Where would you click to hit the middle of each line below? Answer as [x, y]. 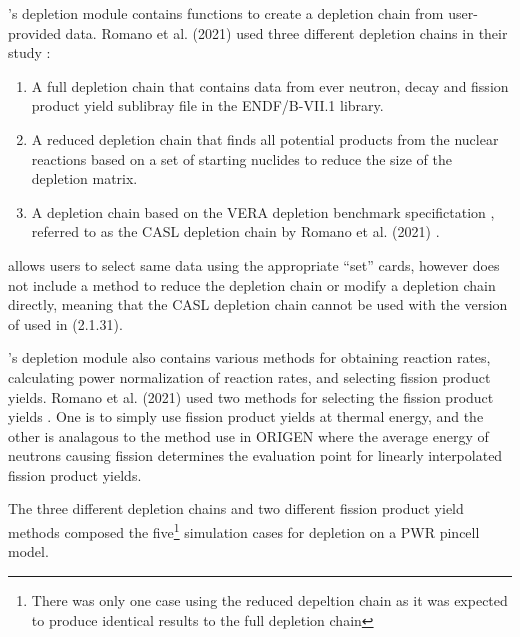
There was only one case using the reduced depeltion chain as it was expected [269, 599]
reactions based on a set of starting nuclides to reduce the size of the [241, 158]
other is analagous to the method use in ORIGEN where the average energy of [248, 435]
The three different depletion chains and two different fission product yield [236, 508]
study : [29, 52]
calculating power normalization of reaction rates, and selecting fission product [249, 376]
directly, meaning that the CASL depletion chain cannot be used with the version [258, 304]
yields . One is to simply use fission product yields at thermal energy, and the [246, 416]
